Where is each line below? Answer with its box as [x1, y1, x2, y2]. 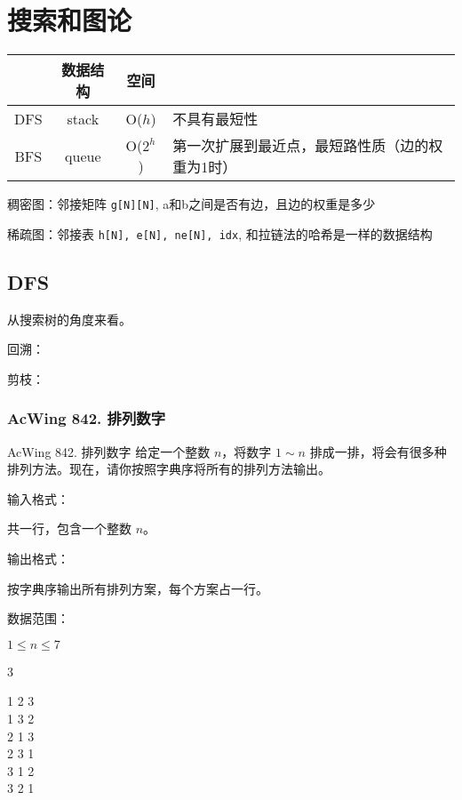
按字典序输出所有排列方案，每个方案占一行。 [7, 579, 268, 597]
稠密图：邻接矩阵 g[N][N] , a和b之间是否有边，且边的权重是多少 [7, 195, 376, 213]
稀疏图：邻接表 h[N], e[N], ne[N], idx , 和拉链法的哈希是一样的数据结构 [7, 224, 433, 243]
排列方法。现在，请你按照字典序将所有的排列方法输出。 [7, 460, 331, 478]
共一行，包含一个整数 [7, 519, 131, 538]
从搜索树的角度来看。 [7, 309, 131, 328]
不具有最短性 [172, 108, 259, 130]
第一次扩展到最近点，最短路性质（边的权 [172, 135, 443, 156]
